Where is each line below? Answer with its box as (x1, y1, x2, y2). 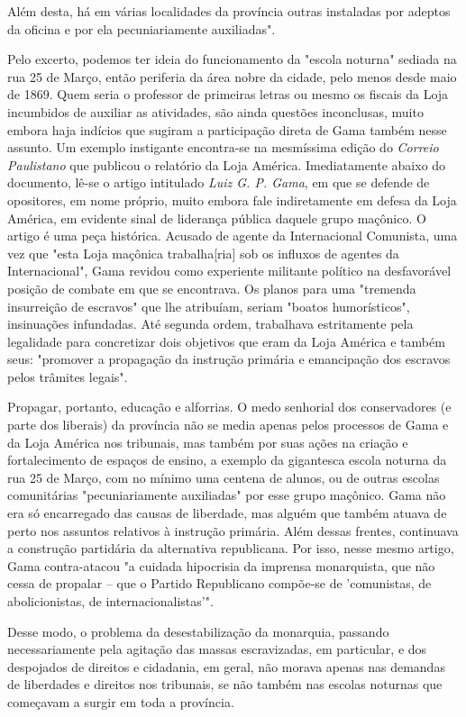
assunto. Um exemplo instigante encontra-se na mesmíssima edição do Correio (7, 138, 439, 157)
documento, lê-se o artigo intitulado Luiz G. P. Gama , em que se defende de (7, 173, 430, 192)
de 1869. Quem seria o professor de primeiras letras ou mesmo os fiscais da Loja (7, 85, 449, 104)
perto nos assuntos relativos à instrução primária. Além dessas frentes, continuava (7, 521, 459, 540)
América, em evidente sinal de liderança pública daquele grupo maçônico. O (7, 208, 426, 227)
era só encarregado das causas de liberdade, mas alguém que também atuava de (7, 504, 447, 522)
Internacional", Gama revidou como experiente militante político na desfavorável (7, 261, 452, 280)
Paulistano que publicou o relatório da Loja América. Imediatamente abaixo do (7, 155, 446, 174)
